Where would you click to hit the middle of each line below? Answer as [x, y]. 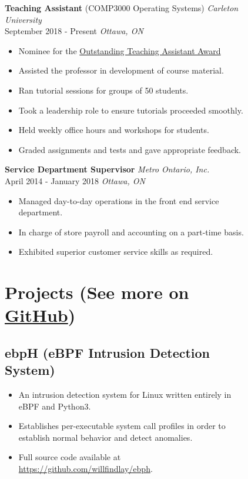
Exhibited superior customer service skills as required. [116, 252]
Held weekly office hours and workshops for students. [114, 130]
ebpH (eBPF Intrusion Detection [108, 352]
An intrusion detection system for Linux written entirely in [125, 395]
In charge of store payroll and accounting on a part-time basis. [131, 232]
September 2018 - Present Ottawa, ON [74, 31]
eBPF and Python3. [55, 406]
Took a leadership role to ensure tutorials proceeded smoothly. [131, 110]
